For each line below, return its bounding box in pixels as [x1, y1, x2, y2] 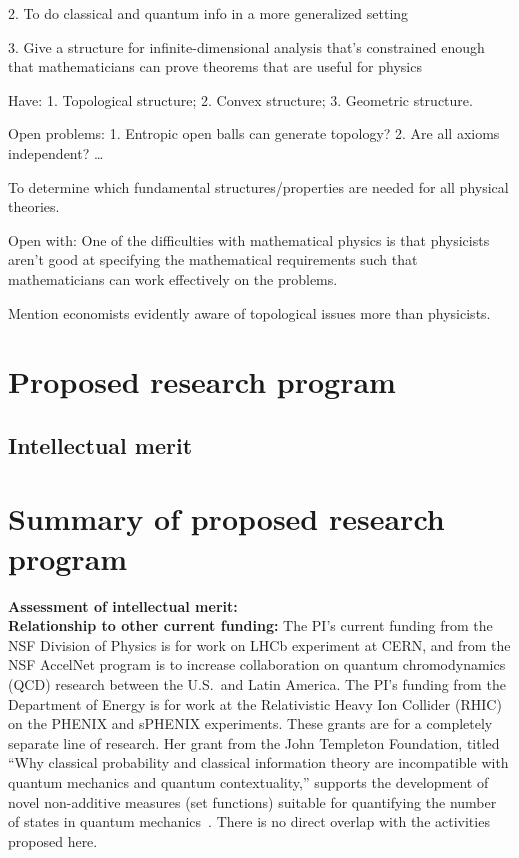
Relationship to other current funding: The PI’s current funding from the [8, 615, 493, 636]
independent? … [8, 142, 104, 163]
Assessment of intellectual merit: [8, 595, 238, 616]
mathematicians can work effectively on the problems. [8, 268, 338, 289]
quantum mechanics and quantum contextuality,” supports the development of [8, 771, 489, 792]
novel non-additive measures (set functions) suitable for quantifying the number [8, 791, 497, 812]
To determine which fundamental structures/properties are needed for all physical [8, 176, 509, 197]
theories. [8, 196, 60, 217]
